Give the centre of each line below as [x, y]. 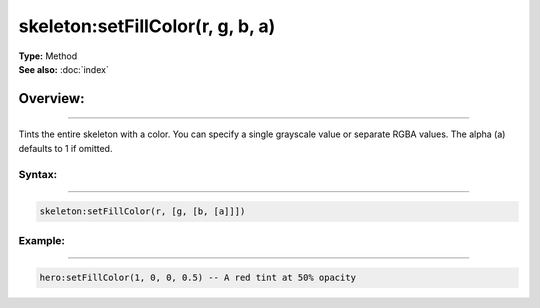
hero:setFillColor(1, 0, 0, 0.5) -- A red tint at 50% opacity [198, 278]
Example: [41, 240]
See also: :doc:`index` [63, 69]
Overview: [51, 98]
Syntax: [38, 174]
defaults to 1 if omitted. [65, 148]
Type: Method [48, 56]
